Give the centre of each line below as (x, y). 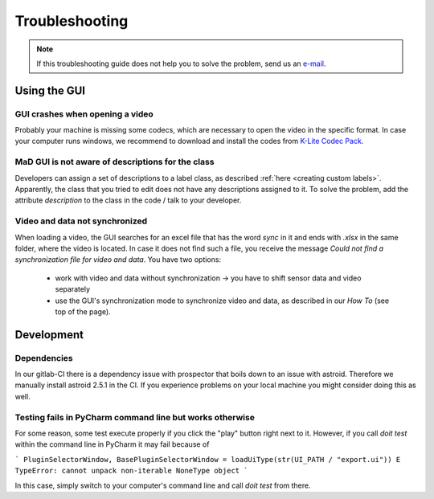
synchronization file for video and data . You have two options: (118, 260)
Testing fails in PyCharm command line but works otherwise (135, 417)
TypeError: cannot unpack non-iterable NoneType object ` (131, 471)
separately (73, 289)
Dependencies (44, 358)
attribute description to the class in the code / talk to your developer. (128, 200)
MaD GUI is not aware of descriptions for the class (115, 162)
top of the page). (83, 311)
